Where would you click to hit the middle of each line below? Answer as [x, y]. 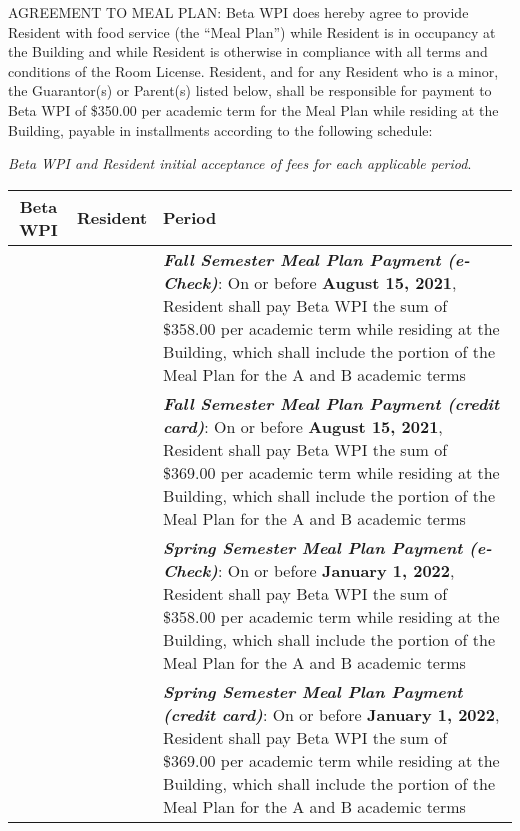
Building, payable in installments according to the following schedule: [220, 129]
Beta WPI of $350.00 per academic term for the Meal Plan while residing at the [253, 109]
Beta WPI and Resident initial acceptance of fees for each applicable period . [240, 163]
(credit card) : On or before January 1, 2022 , [331, 714]
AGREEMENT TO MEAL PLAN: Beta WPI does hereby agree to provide [238, 12]
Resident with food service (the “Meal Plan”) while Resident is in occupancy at [252, 31]
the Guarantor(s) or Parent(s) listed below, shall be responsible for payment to [250, 90]
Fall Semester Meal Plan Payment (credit [331, 403]
